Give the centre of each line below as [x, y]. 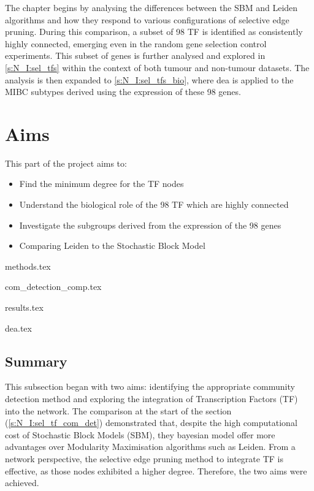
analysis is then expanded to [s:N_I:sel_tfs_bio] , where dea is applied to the [149, 79]
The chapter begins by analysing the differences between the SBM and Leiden [151, 7]
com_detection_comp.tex [53, 287]
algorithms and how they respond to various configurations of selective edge [147, 19]
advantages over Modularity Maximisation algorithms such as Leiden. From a [150, 447]
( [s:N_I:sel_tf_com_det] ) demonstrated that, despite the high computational [151, 423]
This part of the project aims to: [66, 163]
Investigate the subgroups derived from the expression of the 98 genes [150, 225]
